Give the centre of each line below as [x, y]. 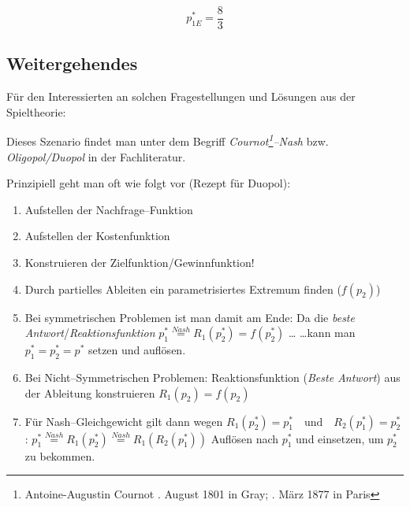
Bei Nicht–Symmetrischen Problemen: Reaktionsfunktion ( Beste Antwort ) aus [212, 377]
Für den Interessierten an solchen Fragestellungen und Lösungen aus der [181, 96]
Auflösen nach [245, 438]
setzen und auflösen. [137, 350]
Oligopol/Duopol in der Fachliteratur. [96, 156]
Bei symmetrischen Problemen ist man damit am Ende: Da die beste [190, 317]
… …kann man [322, 333]
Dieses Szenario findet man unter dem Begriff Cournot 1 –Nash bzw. [168, 140]
